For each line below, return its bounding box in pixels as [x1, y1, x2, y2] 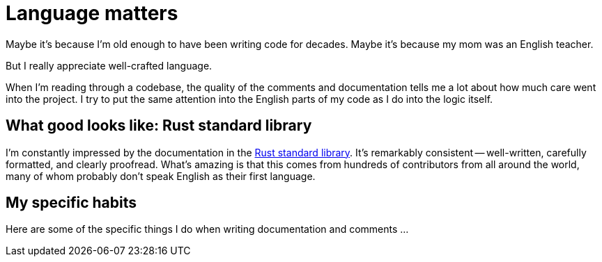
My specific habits [6, 194, 137, 212]
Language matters [6, 1, 178, 25]
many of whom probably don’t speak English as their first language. [6, 170, 316, 182]
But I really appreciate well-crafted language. [6, 59, 213, 72]
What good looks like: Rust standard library [6, 117, 312, 135]
